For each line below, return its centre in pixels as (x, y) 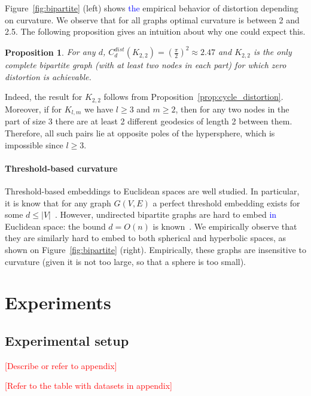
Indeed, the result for (44, 97)
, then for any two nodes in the (232, 109)
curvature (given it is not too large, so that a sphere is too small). (126, 261)
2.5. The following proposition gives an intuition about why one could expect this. (155, 31)
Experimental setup (67, 340)
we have (99, 109)
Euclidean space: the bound (55, 226)
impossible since (34, 144)
